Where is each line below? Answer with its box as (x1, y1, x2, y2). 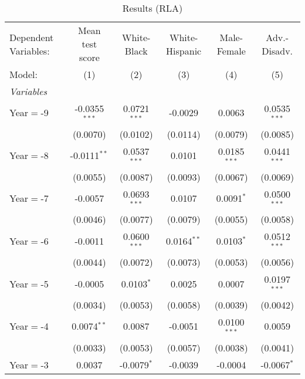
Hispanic (166, 43, 202, 57)
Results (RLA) (122, 1, 183, 15)
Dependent (9, 30, 54, 44)
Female (216, 43, 246, 57)
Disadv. (262, 43, 293, 57)
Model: (9, 67, 38, 81)
